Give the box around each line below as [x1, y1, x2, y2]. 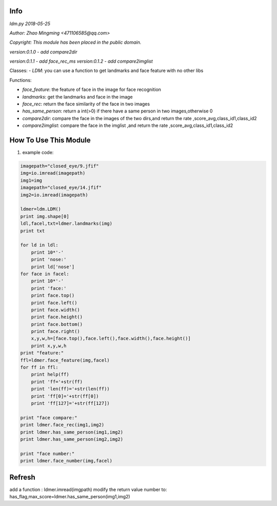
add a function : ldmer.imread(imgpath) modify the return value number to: [9, 486, 167, 493]
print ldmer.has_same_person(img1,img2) [20, 429, 123, 435]
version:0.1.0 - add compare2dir [9, 49, 77, 55]
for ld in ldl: [20, 242, 58, 248]
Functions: [9, 77, 32, 83]
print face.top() [31, 293, 75, 298]
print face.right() [31, 329, 81, 334]
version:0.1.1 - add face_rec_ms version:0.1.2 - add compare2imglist [9, 58, 153, 64]
